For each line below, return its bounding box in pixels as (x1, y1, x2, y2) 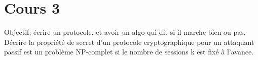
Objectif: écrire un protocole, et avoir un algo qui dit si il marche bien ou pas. (4, 27, 246, 37)
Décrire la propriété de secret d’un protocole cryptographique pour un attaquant (4, 36, 254, 47)
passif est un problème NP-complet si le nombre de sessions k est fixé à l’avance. (4, 46, 254, 57)
